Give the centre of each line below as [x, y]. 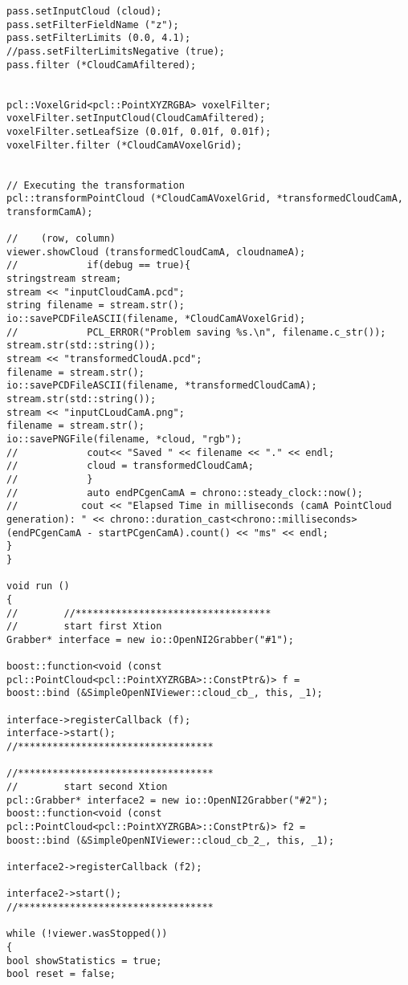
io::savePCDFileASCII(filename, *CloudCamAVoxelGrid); [156, 319]
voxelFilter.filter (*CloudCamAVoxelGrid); [124, 145]
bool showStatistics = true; [84, 961]
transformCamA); [50, 212]
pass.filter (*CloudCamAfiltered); [102, 65]
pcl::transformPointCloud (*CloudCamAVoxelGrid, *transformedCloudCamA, [205, 199]
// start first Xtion [84, 627]
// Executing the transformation [96, 185]
